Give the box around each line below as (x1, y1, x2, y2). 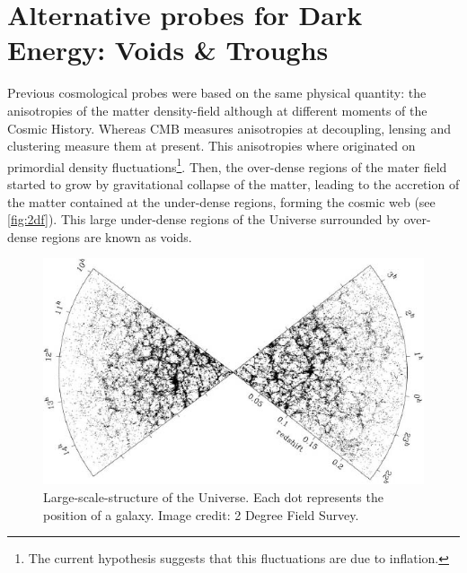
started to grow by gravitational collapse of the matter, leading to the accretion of (7, 174, 460, 193)
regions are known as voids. (41, 227, 192, 246)
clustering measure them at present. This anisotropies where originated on (7, 136, 416, 155)
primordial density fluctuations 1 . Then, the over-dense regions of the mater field (7, 154, 447, 176)
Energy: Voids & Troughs (7, 31, 329, 68)
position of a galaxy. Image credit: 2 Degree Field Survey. (43, 505, 359, 524)
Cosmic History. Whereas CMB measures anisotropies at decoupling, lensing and (7, 118, 452, 137)
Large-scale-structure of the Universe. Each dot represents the (43, 488, 383, 506)
